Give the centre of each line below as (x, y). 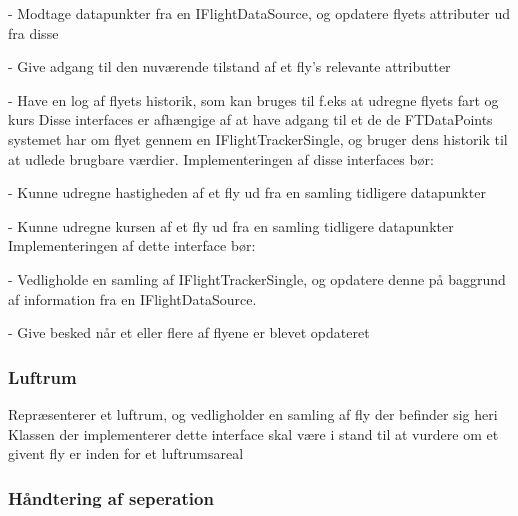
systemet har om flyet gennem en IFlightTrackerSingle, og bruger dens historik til (258, 138)
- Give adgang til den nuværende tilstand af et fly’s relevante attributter (229, 66)
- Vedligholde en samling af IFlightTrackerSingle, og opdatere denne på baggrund (257, 278)
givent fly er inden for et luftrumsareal (126, 453)
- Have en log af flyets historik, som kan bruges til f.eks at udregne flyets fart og (253, 99)
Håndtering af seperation (111, 497)
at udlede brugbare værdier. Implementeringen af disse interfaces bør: (221, 158)
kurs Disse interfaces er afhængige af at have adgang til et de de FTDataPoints (250, 119)
